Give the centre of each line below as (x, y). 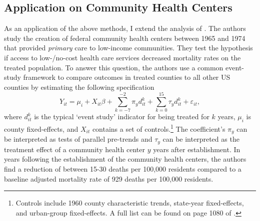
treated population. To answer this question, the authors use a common (114, 67)
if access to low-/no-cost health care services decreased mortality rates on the (122, 57)
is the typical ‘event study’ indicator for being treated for (122, 116)
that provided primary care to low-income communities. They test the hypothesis (128, 48)
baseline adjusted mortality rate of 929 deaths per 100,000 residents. (109, 178)
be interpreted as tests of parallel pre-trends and (78, 139)
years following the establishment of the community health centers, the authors (125, 159)
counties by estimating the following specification (79, 87)
